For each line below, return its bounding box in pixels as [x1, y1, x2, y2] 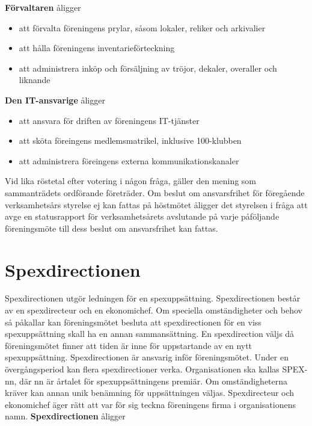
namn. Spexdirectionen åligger [5, 410, 126, 422]
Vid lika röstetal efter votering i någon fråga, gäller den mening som [5, 174, 257, 187]
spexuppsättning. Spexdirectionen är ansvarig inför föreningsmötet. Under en [5, 351, 289, 363]
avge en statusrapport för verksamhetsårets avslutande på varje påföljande [5, 210, 280, 223]
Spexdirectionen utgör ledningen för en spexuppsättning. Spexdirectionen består [5, 292, 301, 304]
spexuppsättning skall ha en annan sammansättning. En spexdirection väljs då [5, 327, 295, 340]
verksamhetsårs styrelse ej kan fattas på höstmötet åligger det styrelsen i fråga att [5, 198, 308, 211]
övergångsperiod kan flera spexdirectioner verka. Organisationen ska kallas [5, 363, 280, 375]
